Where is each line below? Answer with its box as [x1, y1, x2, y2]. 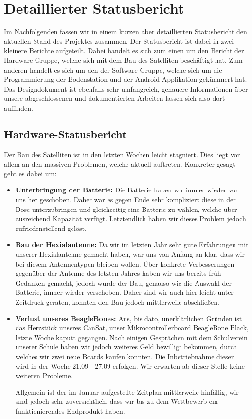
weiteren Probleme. [15, 370, 73, 381]
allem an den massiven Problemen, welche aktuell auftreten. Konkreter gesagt [4, 159, 235, 169]
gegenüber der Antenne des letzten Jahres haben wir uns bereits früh [15, 268, 221, 278]
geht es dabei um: [4, 168, 57, 178]
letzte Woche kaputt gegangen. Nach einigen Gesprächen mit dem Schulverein [15, 332, 248, 342]
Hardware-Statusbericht [4, 126, 127, 141]
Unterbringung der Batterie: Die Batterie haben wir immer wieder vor [15, 185, 238, 195]
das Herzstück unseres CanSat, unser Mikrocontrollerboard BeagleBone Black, [15, 323, 249, 333]
